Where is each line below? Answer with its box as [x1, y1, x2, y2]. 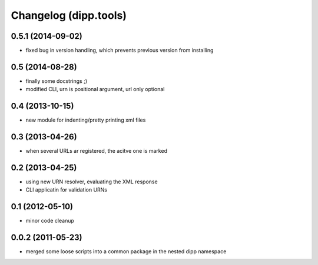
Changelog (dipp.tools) [11, 9, 127, 22]
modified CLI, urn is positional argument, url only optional [25, 86, 165, 93]
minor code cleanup [25, 217, 75, 224]
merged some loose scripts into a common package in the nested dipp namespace [25, 248, 227, 255]
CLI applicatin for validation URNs [25, 186, 107, 193]
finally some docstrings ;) [25, 77, 88, 85]
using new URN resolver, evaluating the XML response [25, 178, 158, 185]
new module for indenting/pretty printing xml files [25, 116, 146, 123]
